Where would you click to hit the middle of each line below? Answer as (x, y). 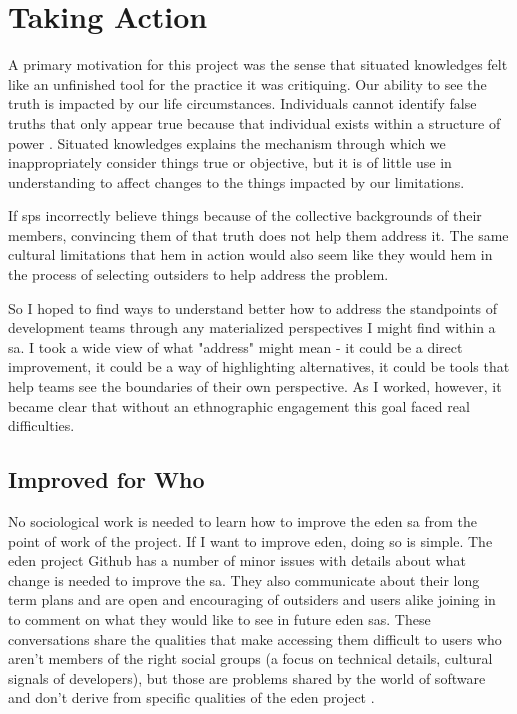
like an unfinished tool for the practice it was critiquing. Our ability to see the (247, 83)
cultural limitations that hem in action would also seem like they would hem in (250, 254)
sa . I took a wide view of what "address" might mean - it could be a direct (235, 346)
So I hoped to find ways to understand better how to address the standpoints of (253, 307)
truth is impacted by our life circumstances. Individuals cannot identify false (242, 103)
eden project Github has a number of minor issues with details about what (237, 560)
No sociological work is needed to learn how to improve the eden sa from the (242, 521)
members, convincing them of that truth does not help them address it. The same (258, 234)
